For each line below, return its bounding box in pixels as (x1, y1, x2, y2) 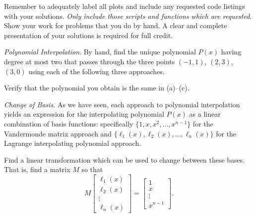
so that (81, 164, 103, 174)
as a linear (189, 109, 221, 119)
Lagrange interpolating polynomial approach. (4, 138, 141, 148)
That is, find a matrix (4, 164, 70, 174)
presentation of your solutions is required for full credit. (4, 30, 173, 40)
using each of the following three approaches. (28, 66, 165, 76)
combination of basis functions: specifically (4, 118, 133, 129)
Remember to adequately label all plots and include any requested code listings (4, 1, 245, 11)
